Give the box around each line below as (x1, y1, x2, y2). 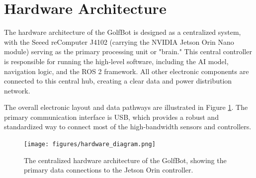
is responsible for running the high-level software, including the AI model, (4, 56, 229, 66)
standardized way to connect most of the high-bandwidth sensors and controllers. (4, 121, 252, 132)
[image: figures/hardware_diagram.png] (24, 141, 156, 148)
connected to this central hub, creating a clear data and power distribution (4, 76, 232, 86)
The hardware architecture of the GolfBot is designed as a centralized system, (4, 27, 241, 37)
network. (4, 85, 30, 95)
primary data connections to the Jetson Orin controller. (24, 165, 193, 175)
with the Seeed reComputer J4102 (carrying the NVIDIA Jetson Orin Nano (4, 36, 234, 47)
